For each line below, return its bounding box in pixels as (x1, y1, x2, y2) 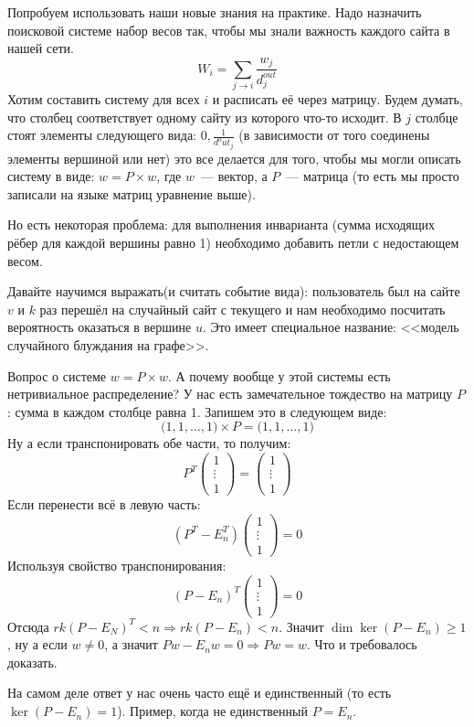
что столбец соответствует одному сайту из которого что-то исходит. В (7, 107, 402, 126)
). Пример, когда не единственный (117, 701, 308, 721)
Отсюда (7, 616, 49, 636)
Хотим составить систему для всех (7, 90, 200, 108)
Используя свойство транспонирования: (7, 555, 226, 574)
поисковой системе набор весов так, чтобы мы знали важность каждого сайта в (7, 20, 450, 39)
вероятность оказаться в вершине (7, 317, 192, 337)
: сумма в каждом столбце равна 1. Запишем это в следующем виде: (7, 401, 387, 421)
